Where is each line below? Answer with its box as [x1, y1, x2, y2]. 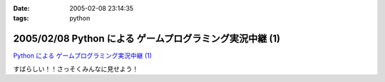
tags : [13, 14, 29, 23]
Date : [13, 4, 30, 12]
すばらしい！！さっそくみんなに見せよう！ [13, 64, 139, 73]
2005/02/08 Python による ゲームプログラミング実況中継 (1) [13, 33, 281, 45]
